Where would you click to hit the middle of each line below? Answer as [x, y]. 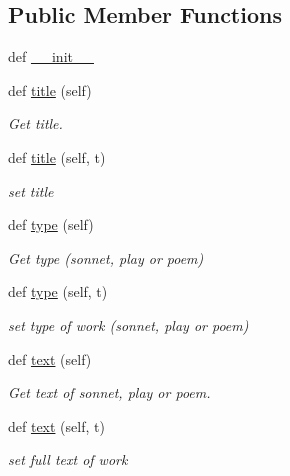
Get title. [35, 123]
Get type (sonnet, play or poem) [106, 257]
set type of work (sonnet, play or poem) [128, 324]
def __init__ [51, 56]
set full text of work [68, 459]
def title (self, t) [57, 156]
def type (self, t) [58, 291]
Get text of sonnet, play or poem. [109, 392]
